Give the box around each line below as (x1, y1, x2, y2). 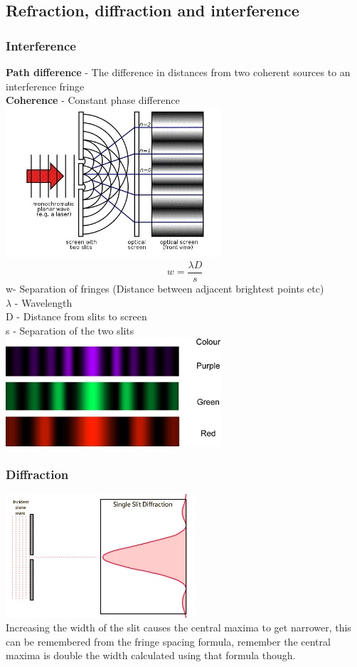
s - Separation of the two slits (6, 322, 134, 337)
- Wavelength (14, 295, 73, 310)
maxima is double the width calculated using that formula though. (6, 648, 296, 663)
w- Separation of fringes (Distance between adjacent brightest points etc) (6, 281, 324, 296)
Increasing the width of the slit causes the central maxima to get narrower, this (6, 620, 351, 635)
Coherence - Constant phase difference (6, 93, 180, 107)
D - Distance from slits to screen (6, 309, 147, 324)
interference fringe (6, 78, 85, 93)
